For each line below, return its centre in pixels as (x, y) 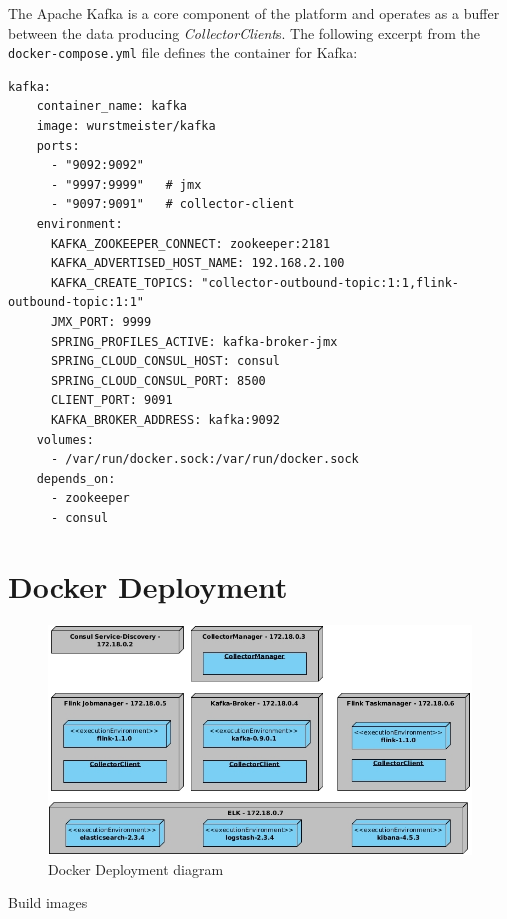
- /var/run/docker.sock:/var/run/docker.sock (204, 459)
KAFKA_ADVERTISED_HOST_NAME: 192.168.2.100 (197, 263)
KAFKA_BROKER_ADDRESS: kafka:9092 (165, 419)
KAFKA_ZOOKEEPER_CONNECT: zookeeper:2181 (190, 243)
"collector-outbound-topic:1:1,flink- (330, 282)
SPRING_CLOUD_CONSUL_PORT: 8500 (158, 380)
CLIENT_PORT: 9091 (111, 400)
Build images (48, 902)
